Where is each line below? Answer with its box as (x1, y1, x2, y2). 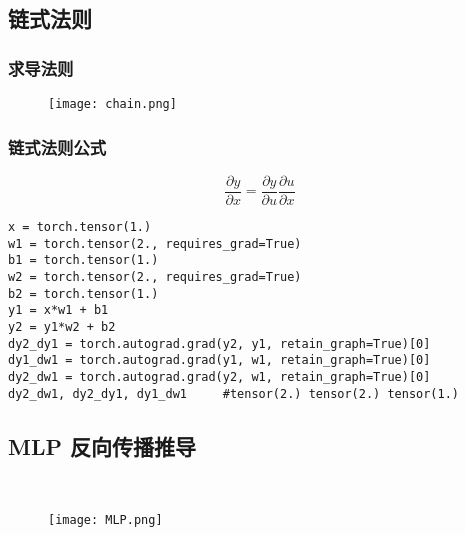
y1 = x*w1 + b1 (8, 303, 109, 318)
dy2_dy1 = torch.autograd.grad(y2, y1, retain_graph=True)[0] (8, 336, 431, 351)
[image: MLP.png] (48, 512, 163, 527)
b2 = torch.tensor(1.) (8, 286, 159, 301)
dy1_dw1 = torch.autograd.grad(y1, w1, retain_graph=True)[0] (8, 353, 431, 368)
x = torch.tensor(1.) (8, 219, 152, 234)
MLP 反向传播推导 (8, 430, 197, 461)
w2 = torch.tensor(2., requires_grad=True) (8, 269, 302, 284)
